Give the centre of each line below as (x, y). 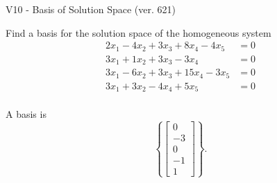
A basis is (26, 114)
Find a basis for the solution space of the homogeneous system (138, 32)
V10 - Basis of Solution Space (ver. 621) (91, 9)
